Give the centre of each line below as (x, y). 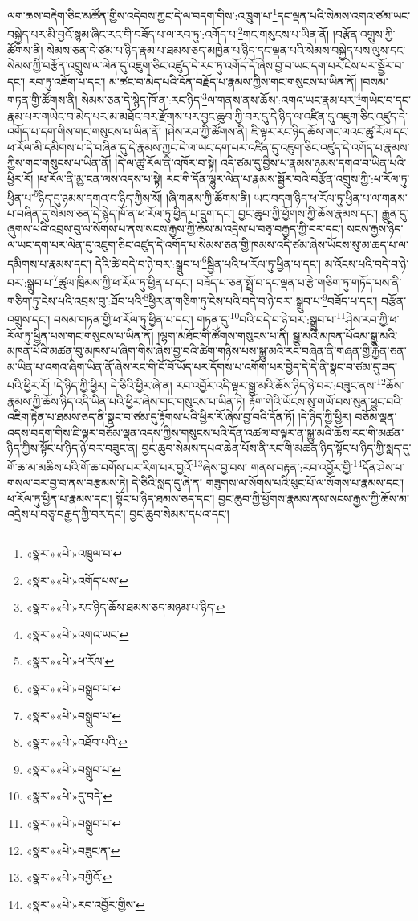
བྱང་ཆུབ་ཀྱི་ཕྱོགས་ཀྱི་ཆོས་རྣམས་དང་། (308, 213)
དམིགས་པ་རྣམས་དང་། (50, 263)
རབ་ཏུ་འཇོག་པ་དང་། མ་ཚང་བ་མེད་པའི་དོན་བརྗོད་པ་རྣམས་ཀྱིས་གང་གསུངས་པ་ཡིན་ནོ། (193, 81)
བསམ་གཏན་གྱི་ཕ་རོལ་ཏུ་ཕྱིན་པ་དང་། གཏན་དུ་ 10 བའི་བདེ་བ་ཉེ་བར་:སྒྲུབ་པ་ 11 (199, 318)
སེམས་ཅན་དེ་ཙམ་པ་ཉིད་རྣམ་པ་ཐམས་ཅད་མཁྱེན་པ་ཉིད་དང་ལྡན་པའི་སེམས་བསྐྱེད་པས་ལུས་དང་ (226, 49)
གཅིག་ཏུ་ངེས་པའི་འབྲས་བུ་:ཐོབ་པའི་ (76, 300)
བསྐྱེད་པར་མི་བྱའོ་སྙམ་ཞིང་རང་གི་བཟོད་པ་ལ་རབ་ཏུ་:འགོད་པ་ (123, 33)
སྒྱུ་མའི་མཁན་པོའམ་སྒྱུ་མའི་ (345, 335)
